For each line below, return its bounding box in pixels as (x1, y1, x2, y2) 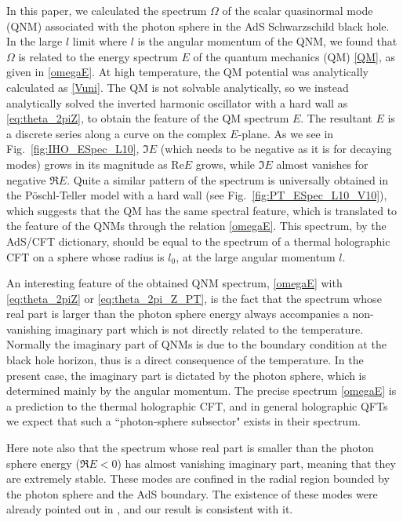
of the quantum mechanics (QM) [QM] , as (193, 48, 396, 64)
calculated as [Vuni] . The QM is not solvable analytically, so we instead (6, 78, 349, 95)
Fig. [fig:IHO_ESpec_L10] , (6, 141, 140, 157)
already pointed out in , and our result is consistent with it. (6, 501, 293, 517)
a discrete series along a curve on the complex (6, 125, 227, 141)
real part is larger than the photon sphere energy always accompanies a (6, 305, 349, 322)
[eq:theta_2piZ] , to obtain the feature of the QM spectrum (6, 110, 289, 126)
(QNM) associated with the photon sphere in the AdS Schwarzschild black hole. (6, 17, 390, 34)
